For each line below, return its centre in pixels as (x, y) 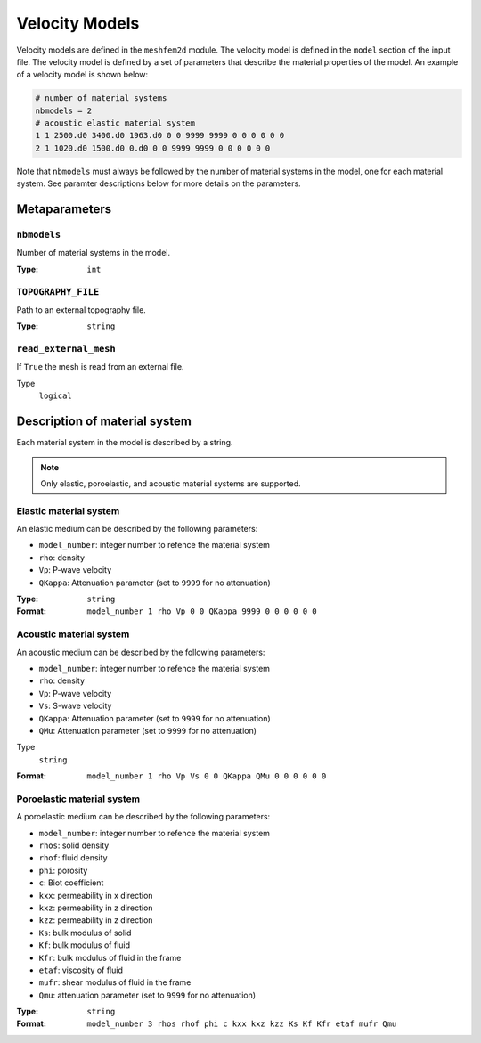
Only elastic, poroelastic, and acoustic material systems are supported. (171, 483)
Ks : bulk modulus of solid (85, 933)
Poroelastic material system (78, 799)
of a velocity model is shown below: (82, 75)
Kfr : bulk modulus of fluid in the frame (110, 957)
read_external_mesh (66, 349)
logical (56, 396)
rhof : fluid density (73, 858)
